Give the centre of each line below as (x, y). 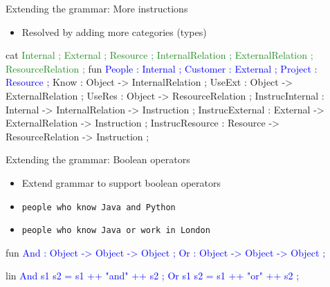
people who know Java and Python (99, 207)
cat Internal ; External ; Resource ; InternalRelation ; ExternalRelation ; (159, 55)
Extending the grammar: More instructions (97, 8)
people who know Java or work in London (116, 231)
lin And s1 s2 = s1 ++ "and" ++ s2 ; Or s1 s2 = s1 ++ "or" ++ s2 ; (153, 276)
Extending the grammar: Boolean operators (98, 159)
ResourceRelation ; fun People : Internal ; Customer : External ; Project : (162, 68)
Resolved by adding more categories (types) (114, 31)
